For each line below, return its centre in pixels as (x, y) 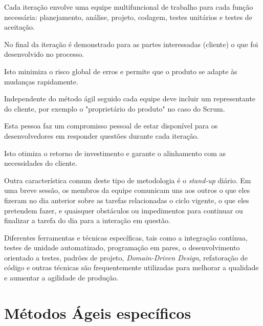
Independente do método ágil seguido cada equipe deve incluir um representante (130, 99)
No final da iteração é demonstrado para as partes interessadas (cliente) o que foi (131, 44)
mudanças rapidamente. (41, 81)
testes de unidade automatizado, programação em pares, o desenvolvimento (122, 247)
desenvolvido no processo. (44, 54)
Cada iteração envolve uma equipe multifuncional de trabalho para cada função (129, 7)
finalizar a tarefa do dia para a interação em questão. (87, 220)
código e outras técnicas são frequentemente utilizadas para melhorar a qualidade (131, 267)
